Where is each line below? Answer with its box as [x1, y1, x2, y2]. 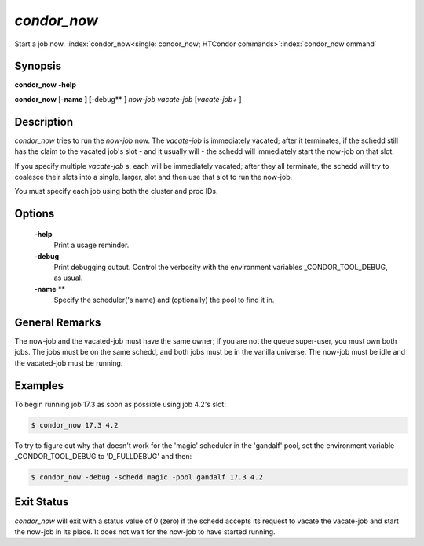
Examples [14, 379, 64, 392]
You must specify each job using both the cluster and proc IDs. [14, 187, 218, 196]
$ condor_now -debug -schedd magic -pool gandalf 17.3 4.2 [31, 473, 263, 482]
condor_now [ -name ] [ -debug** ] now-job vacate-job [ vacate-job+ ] [14, 94, 243, 104]
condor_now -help [14, 80, 76, 89]
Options [14, 207, 55, 220]
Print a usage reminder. [53, 240, 130, 250]
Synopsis [14, 60, 62, 73]
